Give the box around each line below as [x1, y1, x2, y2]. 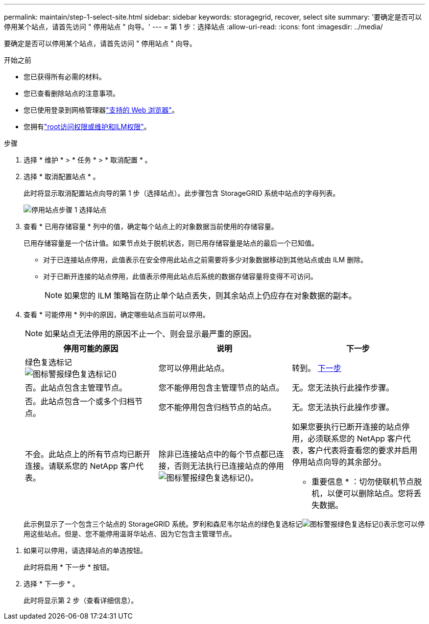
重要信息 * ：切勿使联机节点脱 [311, 477, 422, 486]
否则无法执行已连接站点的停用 [174, 461, 284, 471]
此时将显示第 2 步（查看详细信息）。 [24, 596, 138, 604]
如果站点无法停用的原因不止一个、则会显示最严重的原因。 [45, 329, 257, 339]
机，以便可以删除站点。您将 [311, 488, 414, 498]
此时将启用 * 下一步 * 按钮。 [24, 563, 114, 571]
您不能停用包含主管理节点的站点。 [158, 383, 284, 393]
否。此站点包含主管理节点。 [25, 383, 127, 393]
